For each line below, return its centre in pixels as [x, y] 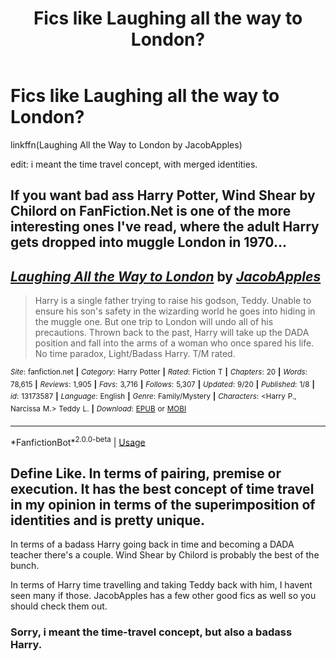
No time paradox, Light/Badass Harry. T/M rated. [135, 354]
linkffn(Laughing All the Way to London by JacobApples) [126, 144]
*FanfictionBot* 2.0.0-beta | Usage [78, 441]
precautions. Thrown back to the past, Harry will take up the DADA [172, 333]
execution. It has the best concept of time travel [162, 488]
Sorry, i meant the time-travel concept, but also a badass [151, 632]
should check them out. [59, 606]
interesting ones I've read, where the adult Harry [165, 227]
